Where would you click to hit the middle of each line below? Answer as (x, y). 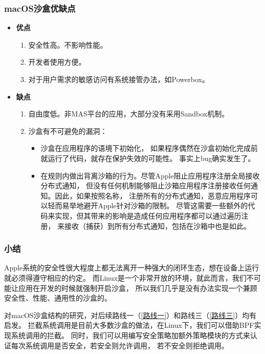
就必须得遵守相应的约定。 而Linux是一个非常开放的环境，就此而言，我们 (125, 277)
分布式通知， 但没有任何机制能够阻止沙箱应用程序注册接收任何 (146, 185)
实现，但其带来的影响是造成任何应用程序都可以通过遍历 (148, 215)
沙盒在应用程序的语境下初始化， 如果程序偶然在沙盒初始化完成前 (149, 148)
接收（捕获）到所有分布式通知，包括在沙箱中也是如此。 (158, 225)
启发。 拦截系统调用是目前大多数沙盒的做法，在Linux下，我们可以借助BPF (129, 325)
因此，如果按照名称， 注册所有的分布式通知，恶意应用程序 (153, 195)
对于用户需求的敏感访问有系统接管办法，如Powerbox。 (119, 79)
